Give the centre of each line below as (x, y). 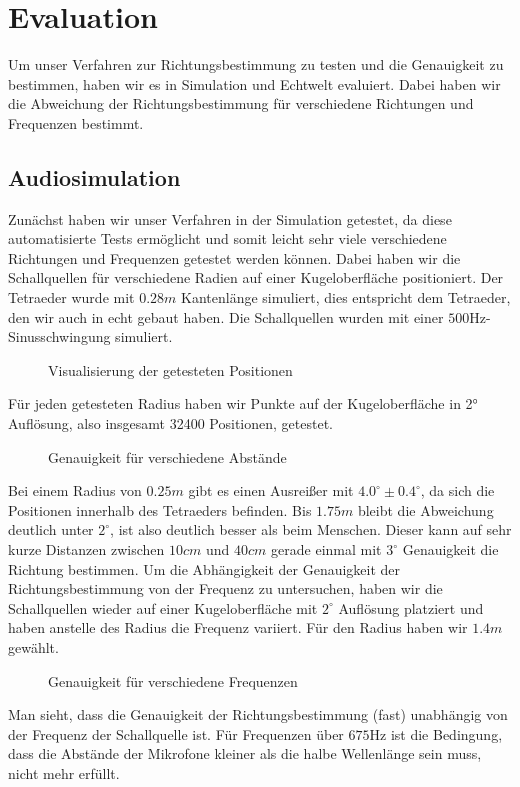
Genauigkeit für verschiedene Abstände (167, 456)
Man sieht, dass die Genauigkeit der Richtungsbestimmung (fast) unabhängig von (258, 714)
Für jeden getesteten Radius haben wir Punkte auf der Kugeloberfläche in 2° (243, 403)
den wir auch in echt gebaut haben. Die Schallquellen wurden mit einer (226, 316)
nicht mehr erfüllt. (64, 772)
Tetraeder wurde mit (71, 297)
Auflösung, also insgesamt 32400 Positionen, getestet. (170, 423)
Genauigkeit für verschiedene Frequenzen (173, 680)
